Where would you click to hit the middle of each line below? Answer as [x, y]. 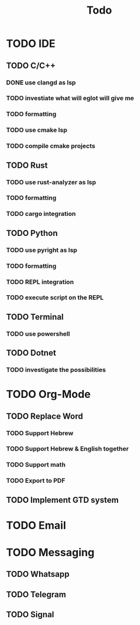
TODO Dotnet [31, 353]
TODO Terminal [35, 317]
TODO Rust [27, 165]
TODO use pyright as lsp [42, 250]
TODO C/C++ [31, 66]
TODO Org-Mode [48, 394]
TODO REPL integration [40, 282]
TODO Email [36, 525]
